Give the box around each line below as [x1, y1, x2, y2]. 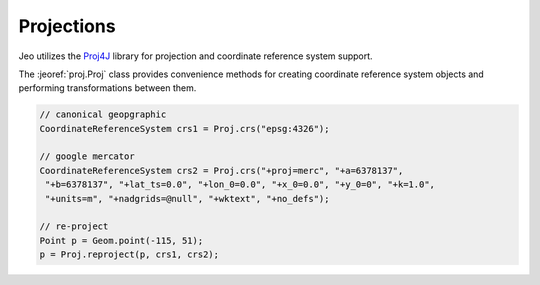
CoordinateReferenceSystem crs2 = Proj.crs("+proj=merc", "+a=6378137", [39, 165, 404, 176]
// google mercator [39, 151, 135, 162]
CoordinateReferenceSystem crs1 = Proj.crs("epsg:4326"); [39, 123, 330, 134]
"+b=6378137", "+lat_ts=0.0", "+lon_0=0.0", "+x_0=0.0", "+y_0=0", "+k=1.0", [45, 179, 435, 190]
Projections [18, 15, 116, 37]
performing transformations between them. [18, 82, 197, 94]
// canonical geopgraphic [39, 109, 167, 120]
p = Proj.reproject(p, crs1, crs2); [39, 249, 220, 260]
